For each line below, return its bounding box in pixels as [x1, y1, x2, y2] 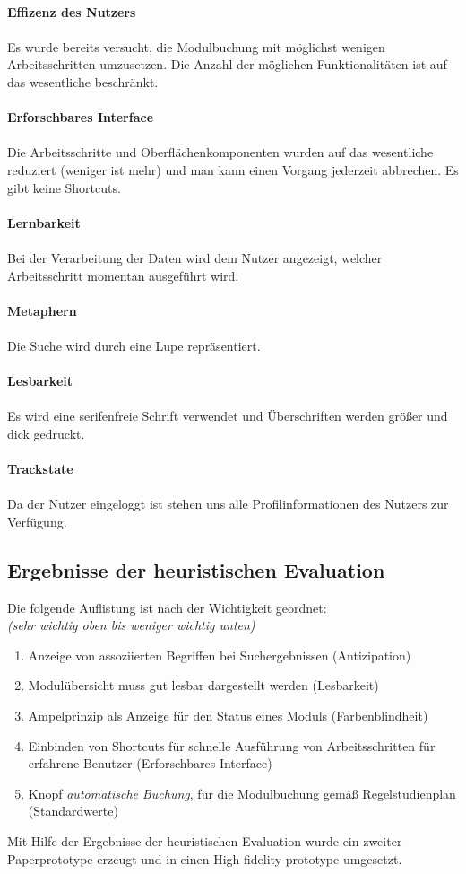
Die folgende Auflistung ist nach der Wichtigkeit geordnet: [7, 598, 327, 616]
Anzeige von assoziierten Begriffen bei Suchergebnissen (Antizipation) [28, 645, 411, 664]
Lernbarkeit [7, 213, 81, 232]
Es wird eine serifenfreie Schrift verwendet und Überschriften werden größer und [7, 406, 448, 425]
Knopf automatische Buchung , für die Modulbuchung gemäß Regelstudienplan [28, 783, 456, 802]
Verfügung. [7, 511, 67, 530]
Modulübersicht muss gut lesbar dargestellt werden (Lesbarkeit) [28, 676, 379, 695]
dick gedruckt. [7, 424, 85, 442]
